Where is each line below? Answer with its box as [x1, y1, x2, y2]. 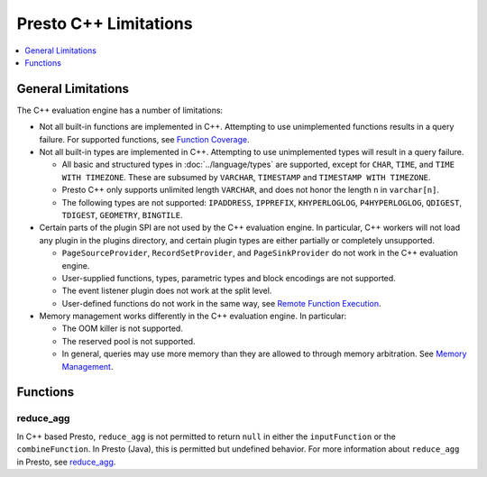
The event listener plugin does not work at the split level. [61, 285, 272, 297]
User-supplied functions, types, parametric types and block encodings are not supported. [61, 272, 396, 283]
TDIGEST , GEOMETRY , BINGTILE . [61, 209, 183, 220]
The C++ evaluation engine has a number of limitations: [16, 105, 224, 115]
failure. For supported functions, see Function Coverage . [39, 133, 250, 144]
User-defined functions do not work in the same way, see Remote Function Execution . [61, 298, 381, 308]
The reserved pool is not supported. [61, 335, 196, 346]
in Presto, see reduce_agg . [16, 456, 116, 467]
